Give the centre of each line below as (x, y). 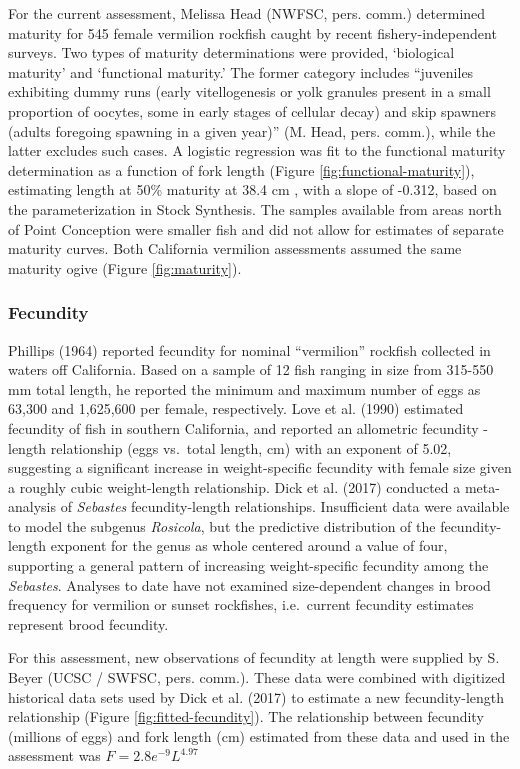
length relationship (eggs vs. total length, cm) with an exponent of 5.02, (230, 447)
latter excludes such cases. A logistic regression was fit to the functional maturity (257, 150)
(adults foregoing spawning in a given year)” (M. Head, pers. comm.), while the (252, 130)
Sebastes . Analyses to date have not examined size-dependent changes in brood (249, 584)
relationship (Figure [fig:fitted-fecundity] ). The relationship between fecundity (246, 716)
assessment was (54, 755)
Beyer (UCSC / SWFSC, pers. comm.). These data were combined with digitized (257, 677)
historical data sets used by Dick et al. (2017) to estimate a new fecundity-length (256, 696)
